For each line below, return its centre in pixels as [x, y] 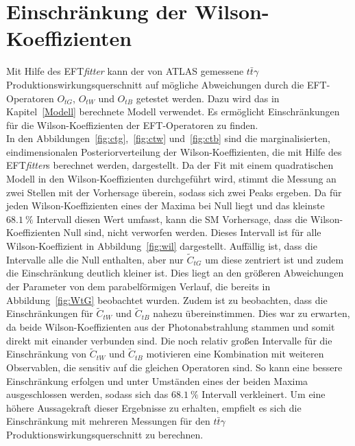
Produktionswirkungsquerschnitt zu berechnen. [105, 434]
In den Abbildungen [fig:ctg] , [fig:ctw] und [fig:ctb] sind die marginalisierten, [168, 138]
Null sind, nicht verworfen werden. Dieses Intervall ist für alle [192, 232]
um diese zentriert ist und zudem [274, 259]
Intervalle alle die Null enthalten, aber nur [95, 259]
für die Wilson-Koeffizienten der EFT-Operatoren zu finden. [132, 125]
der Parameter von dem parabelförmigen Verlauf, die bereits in [138, 286]
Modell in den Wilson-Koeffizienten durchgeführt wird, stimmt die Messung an [171, 179]
